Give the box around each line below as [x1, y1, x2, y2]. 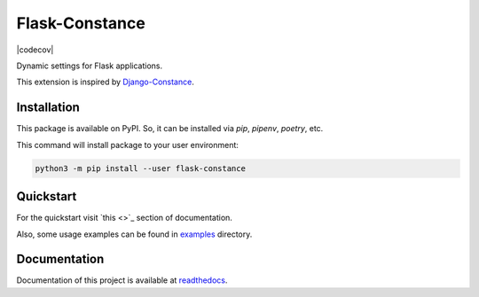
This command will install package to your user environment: [16, 139, 239, 150]
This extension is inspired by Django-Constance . [16, 76, 194, 88]
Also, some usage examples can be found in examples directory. [16, 229, 253, 239]
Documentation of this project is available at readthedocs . [16, 275, 228, 285]
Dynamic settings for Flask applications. [16, 60, 163, 71]
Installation [16, 100, 80, 115]
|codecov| [16, 44, 54, 55]
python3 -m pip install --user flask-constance [35, 163, 246, 173]
